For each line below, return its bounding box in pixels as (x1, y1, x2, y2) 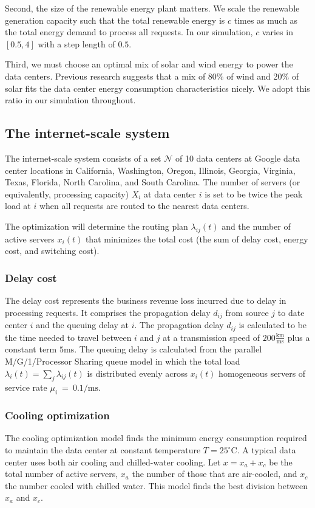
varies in (262, 26, 293, 38)
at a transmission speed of (163, 331, 260, 343)
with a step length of (38, 37, 115, 50)
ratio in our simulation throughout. (5, 94, 136, 106)
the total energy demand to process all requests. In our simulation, (5, 26, 253, 38)
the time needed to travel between (5, 331, 132, 343)
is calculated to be (239, 318, 307, 331)
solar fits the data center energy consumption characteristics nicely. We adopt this (5, 81, 310, 94)
